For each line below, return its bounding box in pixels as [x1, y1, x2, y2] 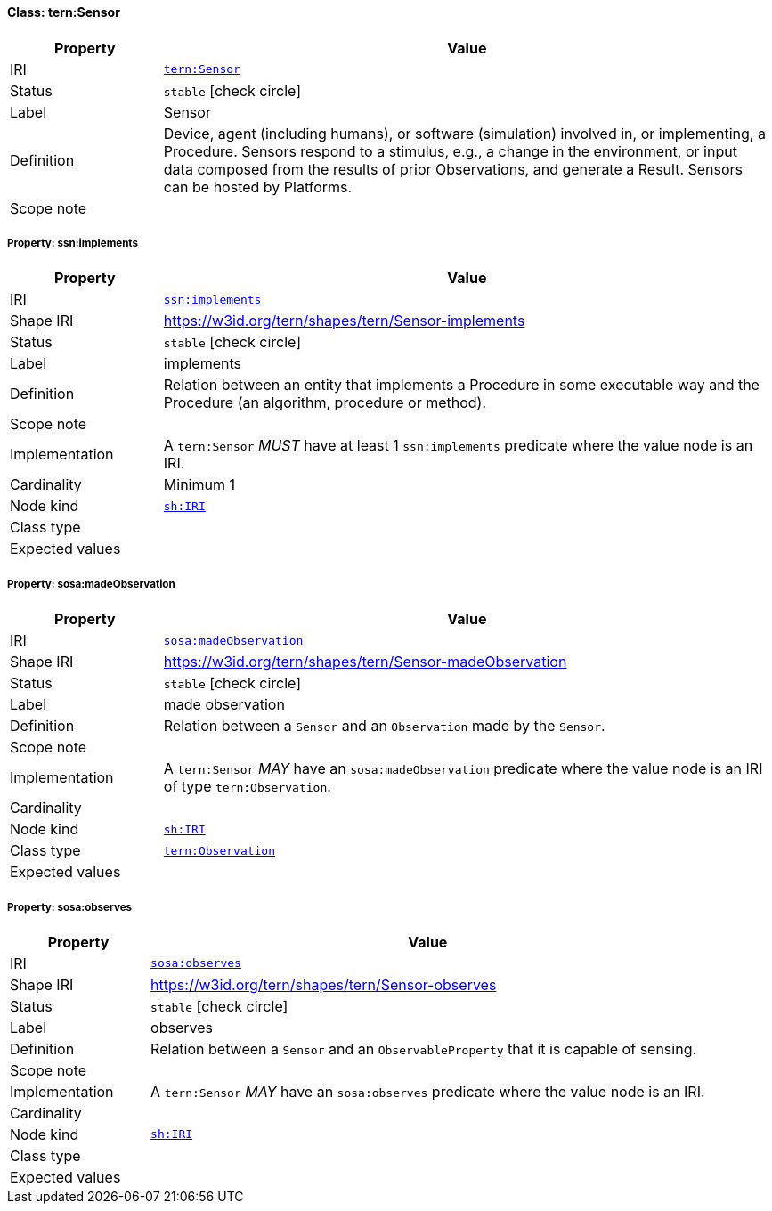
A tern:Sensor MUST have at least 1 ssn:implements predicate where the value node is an [163, 436, 753, 455]
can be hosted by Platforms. [163, 177, 353, 196]
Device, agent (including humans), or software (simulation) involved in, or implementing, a [163, 124, 766, 142]
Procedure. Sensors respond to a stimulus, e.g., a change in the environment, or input [163, 142, 737, 160]
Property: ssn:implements [7, 237, 139, 249]
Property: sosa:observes [7, 900, 133, 914]
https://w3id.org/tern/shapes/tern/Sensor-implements [163, 312, 525, 330]
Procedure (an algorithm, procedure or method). [163, 394, 487, 412]
